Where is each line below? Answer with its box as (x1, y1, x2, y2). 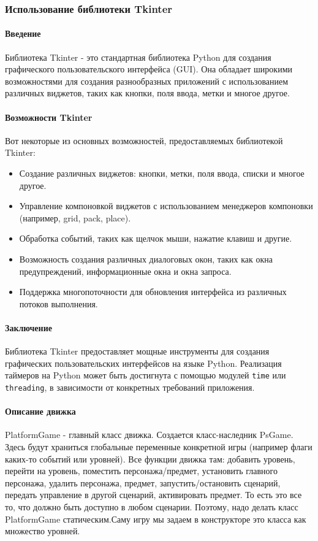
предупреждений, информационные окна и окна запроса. (19, 264, 232, 277)
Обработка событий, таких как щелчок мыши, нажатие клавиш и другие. (19, 232, 292, 245)
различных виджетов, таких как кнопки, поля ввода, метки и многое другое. (5, 86, 290, 99)
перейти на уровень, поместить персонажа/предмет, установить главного (5, 464, 278, 477)
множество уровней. (5, 524, 80, 537)
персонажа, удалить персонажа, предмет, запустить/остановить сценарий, (5, 476, 281, 489)
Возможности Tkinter (5, 110, 93, 123)
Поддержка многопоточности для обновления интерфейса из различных (19, 285, 287, 298)
